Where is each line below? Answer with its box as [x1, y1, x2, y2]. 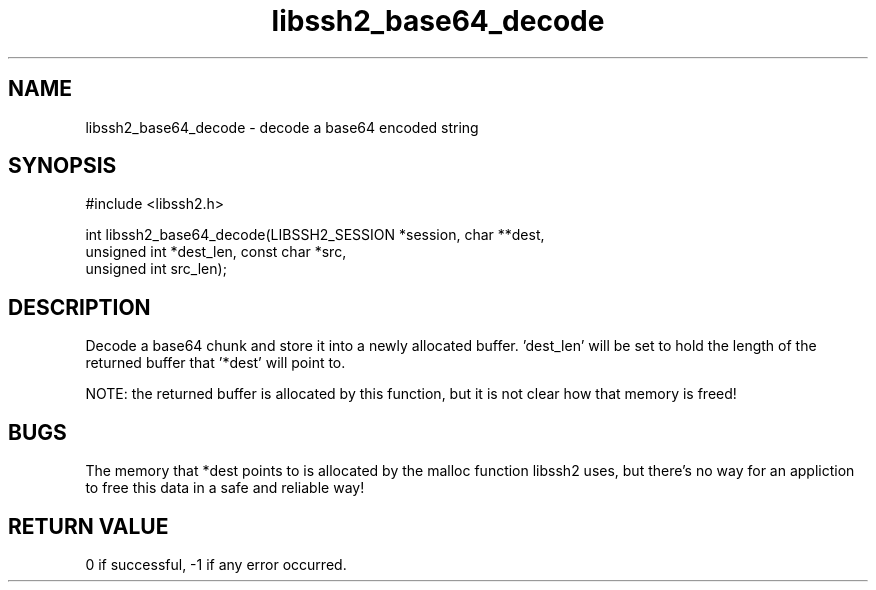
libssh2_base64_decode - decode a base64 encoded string [85, 118, 479, 136]
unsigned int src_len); [85, 260, 227, 278]
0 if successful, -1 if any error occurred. [85, 555, 347, 573]
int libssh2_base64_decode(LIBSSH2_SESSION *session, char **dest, [85, 226, 545, 244]
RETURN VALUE [8, 513, 169, 539]
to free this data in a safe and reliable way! [85, 479, 365, 497]
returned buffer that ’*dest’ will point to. [85, 354, 346, 372]
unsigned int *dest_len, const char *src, [85, 243, 347, 261]
